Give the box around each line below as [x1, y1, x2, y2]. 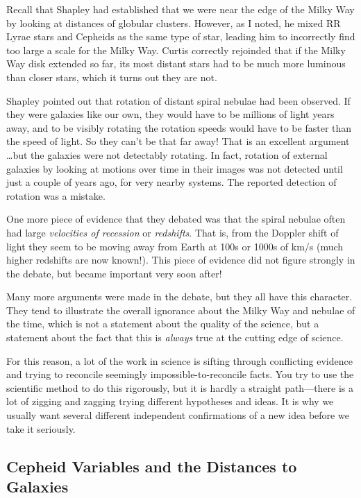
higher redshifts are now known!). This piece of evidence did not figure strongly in [6, 252, 355, 267]
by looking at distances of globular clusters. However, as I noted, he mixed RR [6, 15, 341, 30]
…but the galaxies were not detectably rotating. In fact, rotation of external [6, 147, 328, 162]
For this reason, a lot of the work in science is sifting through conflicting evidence [6, 353, 353, 368]
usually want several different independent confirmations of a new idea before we [6, 408, 349, 422]
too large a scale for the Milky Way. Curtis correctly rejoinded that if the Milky [6, 42, 346, 57]
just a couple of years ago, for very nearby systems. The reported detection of [6, 175, 337, 189]
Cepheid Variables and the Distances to [6, 455, 297, 476]
